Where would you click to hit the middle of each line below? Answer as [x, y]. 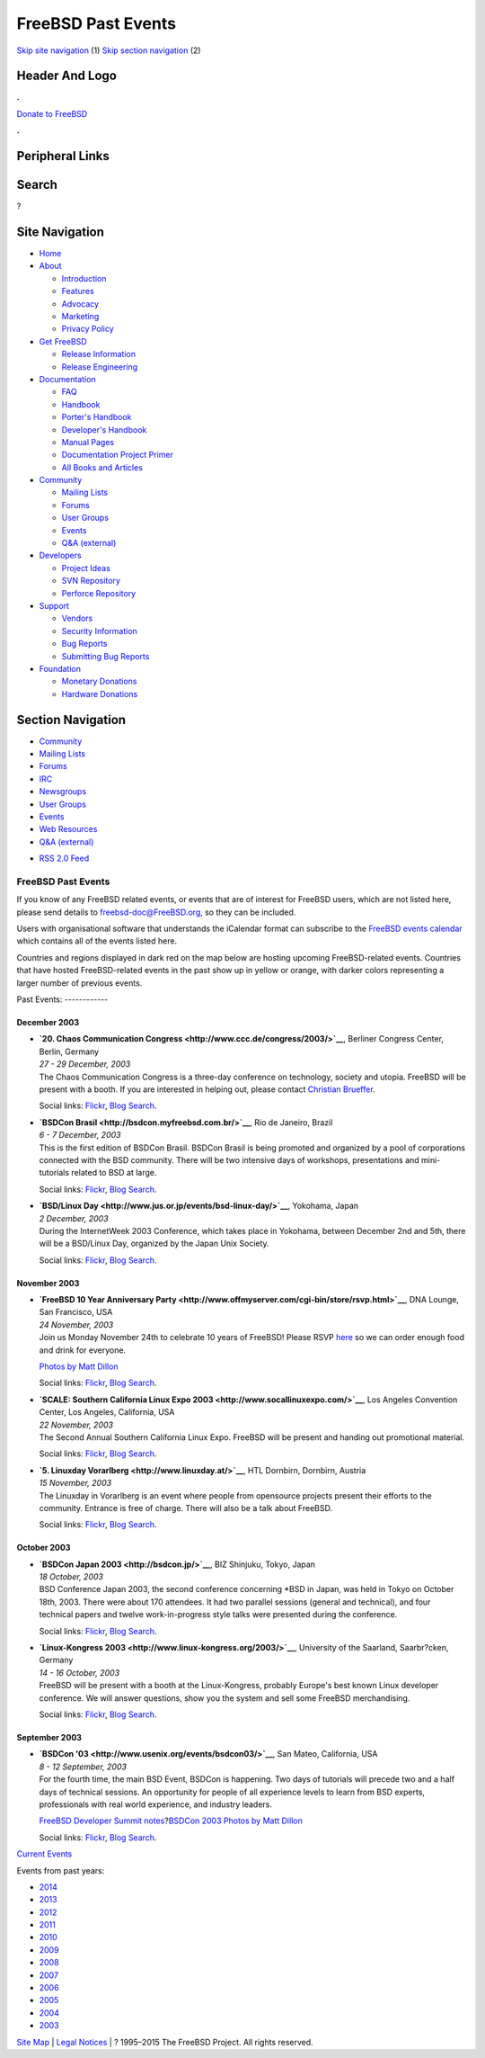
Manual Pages [88, 442]
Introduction [84, 278]
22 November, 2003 [76, 1425]
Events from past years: [61, 1870]
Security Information [100, 631]
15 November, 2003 [75, 1483]
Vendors [77, 618]
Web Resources [68, 829]
